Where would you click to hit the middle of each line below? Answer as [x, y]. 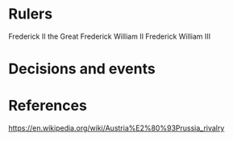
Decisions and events [82, 69]
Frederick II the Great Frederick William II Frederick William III [110, 36]
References [48, 106]
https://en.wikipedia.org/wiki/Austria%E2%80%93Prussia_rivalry [116, 128]
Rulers [31, 14]
